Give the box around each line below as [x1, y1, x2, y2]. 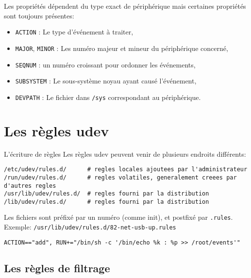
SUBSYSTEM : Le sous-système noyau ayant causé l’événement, [15, 76, 197, 86]
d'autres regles [4, 182, 56, 189]
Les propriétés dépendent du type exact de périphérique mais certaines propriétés [4, 1, 246, 11]
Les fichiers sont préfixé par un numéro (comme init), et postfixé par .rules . [4, 212, 233, 222]
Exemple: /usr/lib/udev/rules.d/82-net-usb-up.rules [4, 222, 176, 232]
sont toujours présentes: [4, 10, 74, 20]
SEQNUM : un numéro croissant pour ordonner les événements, [15, 59, 196, 69]
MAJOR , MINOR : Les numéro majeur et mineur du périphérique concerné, [15, 43, 228, 53]
